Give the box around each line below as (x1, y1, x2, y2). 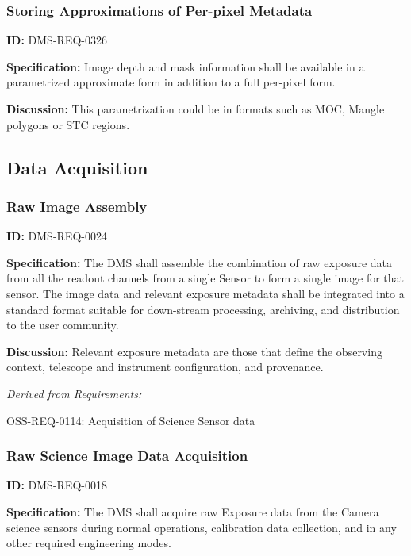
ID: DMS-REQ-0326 (6, 32, 107, 48)
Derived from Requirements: (6, 385, 142, 401)
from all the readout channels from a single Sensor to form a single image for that (6, 270, 405, 286)
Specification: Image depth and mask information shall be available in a (6, 58, 365, 75)
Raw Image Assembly (6, 196, 148, 216)
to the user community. (6, 316, 119, 333)
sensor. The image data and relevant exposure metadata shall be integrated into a (6, 285, 405, 301)
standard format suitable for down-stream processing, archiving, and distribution (6, 301, 400, 317)
